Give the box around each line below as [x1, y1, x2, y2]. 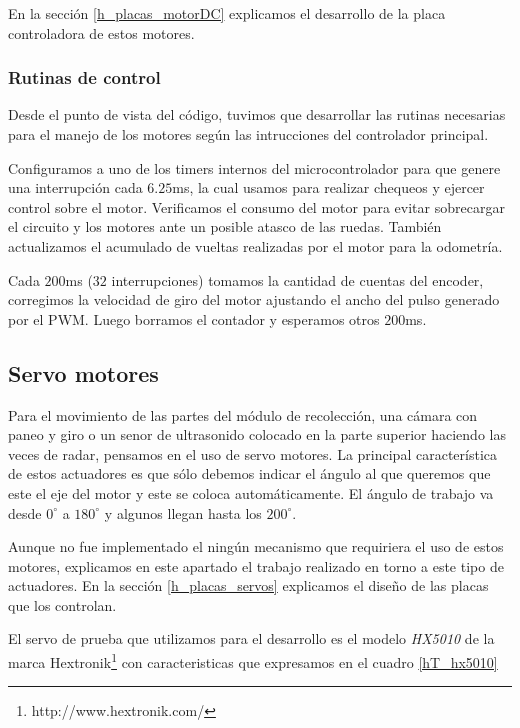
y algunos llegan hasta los [104, 502, 262, 523]
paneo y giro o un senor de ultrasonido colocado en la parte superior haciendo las [8, 424, 506, 445]
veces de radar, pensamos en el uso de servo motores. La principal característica [8, 443, 497, 464]
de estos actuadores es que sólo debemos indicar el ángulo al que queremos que [8, 463, 491, 484]
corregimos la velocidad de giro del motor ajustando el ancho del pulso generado [8, 289, 500, 310]
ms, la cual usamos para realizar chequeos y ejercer [172, 177, 485, 198]
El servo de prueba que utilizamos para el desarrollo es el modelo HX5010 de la [8, 628, 495, 649]
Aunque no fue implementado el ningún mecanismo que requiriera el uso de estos [8, 536, 504, 557]
